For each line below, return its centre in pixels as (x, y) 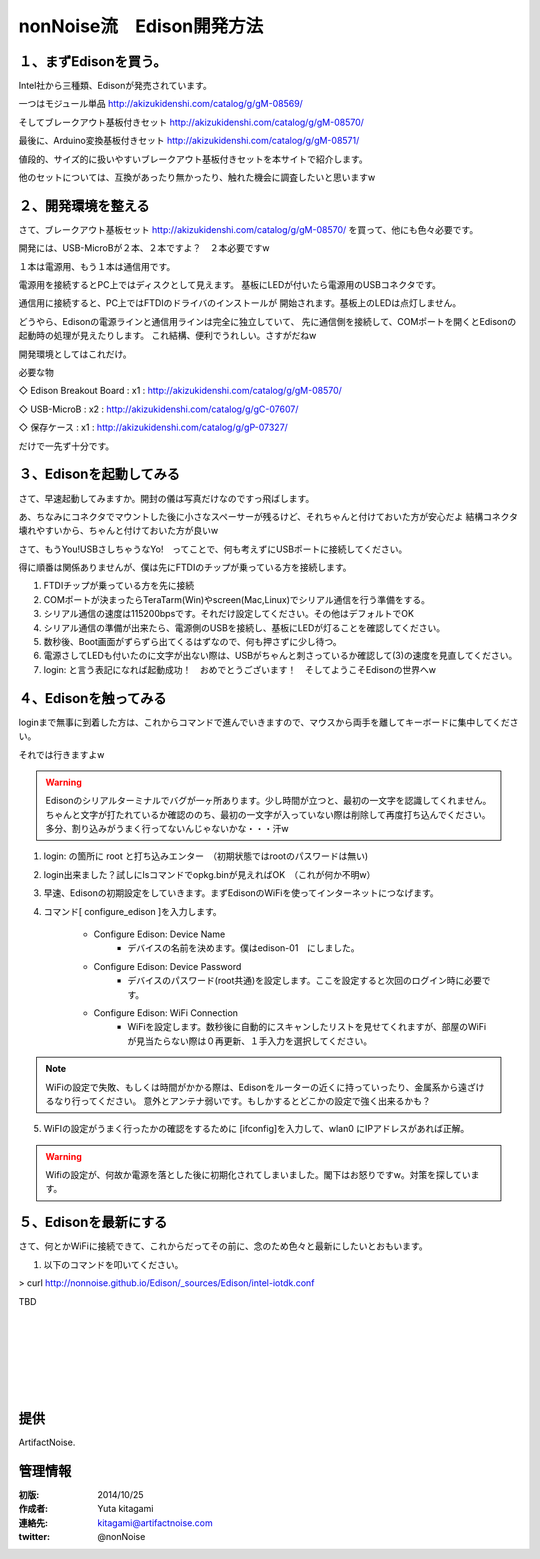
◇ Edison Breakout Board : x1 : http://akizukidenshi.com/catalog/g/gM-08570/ (180, 391)
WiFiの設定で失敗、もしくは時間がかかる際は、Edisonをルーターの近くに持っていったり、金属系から (252, 1087)
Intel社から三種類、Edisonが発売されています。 (115, 86)
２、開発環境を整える (84, 205)
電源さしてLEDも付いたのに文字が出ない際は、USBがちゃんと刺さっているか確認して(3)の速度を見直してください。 (280, 656)
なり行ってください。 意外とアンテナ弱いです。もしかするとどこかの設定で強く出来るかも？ (242, 1101)
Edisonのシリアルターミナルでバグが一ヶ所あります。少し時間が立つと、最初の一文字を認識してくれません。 (268, 801)
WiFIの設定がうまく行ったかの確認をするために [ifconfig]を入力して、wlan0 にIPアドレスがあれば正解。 (256, 1129)
